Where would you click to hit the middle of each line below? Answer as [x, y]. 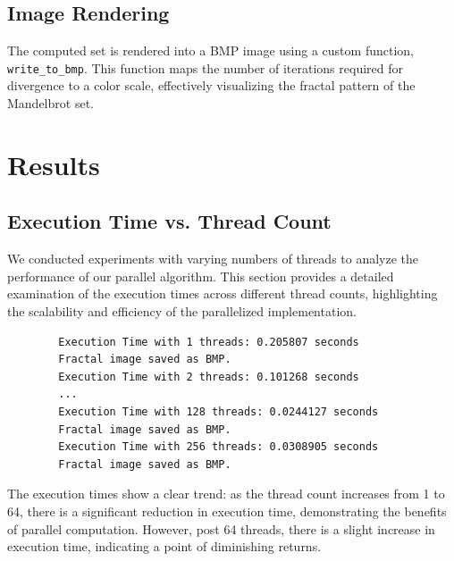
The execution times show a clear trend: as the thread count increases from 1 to [226, 494]
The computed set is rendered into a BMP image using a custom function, [210, 50]
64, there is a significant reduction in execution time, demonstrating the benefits [227, 511]
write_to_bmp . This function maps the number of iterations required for [205, 67]
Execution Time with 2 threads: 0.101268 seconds [209, 377]
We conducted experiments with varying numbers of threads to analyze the [213, 259]
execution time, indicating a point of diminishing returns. [164, 546]
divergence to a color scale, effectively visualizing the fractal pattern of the [211, 85]
